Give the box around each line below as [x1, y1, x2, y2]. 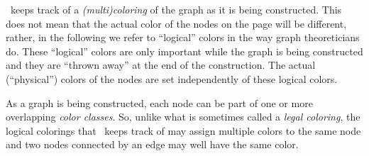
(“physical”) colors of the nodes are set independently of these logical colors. [6, 71, 338, 86]
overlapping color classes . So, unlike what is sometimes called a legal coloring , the [6, 109, 360, 124]
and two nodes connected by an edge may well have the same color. [6, 137, 299, 152]
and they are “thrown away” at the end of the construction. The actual [6, 57, 316, 72]
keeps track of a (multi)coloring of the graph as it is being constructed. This [10, 2, 342, 16]
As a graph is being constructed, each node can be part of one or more [6, 95, 313, 110]
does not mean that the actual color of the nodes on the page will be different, [6, 16, 347, 30]
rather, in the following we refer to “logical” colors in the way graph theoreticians [6, 30, 360, 45]
